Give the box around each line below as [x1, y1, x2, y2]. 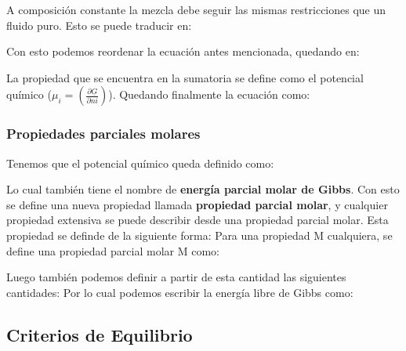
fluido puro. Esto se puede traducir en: [6, 16, 192, 33]
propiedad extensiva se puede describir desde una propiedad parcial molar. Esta [6, 212, 389, 228]
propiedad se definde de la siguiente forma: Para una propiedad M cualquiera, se [6, 226, 393, 243]
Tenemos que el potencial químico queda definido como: [6, 154, 274, 171]
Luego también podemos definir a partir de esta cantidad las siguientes [6, 269, 346, 285]
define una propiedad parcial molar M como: [6, 242, 219, 259]
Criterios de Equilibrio [6, 322, 193, 346]
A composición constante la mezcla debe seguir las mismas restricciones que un [6, 2, 386, 17]
